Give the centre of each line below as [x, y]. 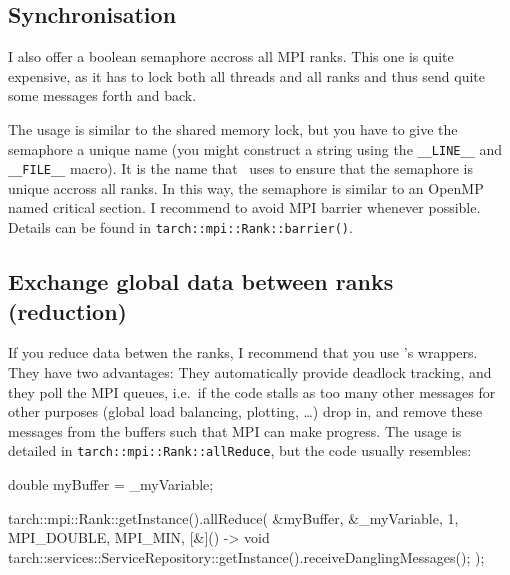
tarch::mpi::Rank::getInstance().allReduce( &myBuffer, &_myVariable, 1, [233, 517]
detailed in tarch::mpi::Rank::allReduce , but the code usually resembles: [240, 450]
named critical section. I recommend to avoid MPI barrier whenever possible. [244, 207]
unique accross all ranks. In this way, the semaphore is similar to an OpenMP [246, 187]
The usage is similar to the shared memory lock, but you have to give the [233, 128]
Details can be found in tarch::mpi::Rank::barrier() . [180, 227]
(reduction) [67, 310]
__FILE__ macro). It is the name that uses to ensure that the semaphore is [240, 168]
